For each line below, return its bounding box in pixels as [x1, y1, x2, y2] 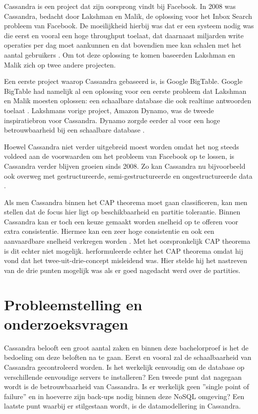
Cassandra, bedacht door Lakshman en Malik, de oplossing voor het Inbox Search [4, 10, 253, 21]
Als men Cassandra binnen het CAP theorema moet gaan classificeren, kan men [4, 197, 248, 207]
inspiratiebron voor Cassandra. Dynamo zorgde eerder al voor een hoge [4, 115, 220, 125]
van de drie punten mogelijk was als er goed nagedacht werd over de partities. [4, 265, 241, 275]
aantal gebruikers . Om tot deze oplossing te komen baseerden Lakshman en [4, 49, 235, 60]
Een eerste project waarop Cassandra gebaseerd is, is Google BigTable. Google [4, 76, 243, 86]
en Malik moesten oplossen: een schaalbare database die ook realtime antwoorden [4, 95, 252, 106]
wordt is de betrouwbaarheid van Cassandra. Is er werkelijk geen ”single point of [4, 381, 249, 392]
